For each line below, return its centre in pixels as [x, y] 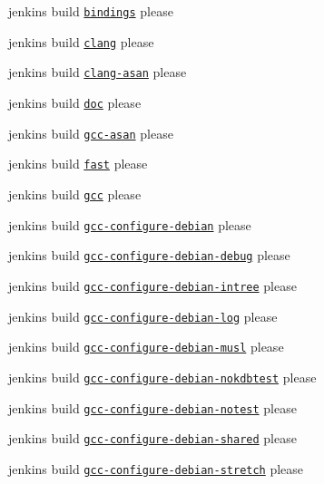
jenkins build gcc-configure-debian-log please [143, 316]
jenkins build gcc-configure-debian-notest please [152, 407]
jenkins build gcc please [75, 194]
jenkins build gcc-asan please [91, 133]
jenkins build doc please [75, 102]
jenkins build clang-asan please [98, 72]
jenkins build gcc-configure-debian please [130, 224]
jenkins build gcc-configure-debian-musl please [146, 347]
